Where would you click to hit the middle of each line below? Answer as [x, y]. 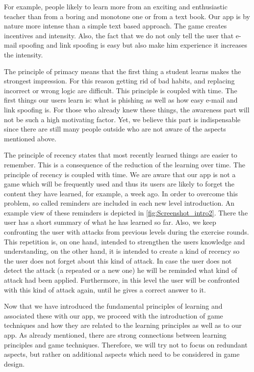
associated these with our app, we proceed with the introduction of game [114, 315]
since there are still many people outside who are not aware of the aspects [115, 129]
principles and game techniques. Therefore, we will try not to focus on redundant [126, 344]
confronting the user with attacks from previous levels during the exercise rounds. [127, 232]
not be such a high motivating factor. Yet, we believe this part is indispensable [122, 119]
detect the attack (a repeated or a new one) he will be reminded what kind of [121, 270]
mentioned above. [30, 138]
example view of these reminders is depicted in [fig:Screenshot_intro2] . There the [126, 212]
